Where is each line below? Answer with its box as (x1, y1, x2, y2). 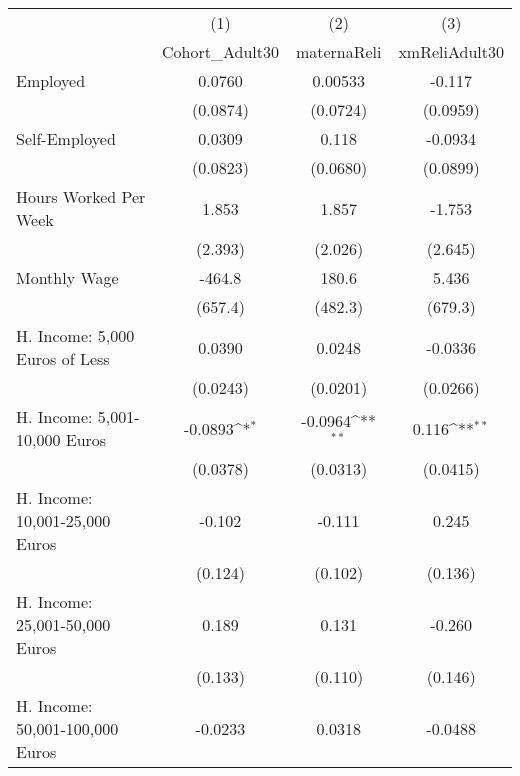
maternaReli (295, 40, 382, 63)
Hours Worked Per (16, 185, 146, 208)
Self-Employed (16, 127, 116, 150)
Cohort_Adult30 (162, 40, 279, 63)
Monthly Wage (16, 266, 119, 289)
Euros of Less (16, 347, 110, 370)
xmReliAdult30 (398, 40, 504, 63)
